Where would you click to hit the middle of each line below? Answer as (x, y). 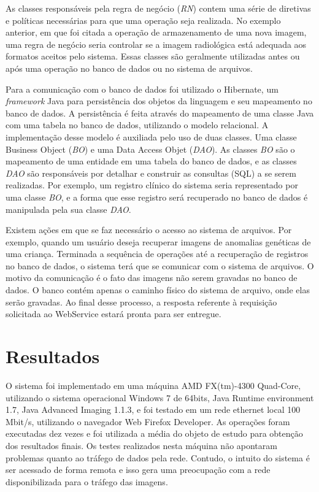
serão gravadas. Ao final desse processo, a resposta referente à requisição (141, 302)
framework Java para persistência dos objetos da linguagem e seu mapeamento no (159, 101)
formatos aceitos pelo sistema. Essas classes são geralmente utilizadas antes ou (153, 56)
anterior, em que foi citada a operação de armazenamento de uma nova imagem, (156, 32)
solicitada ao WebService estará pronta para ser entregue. (113, 314)
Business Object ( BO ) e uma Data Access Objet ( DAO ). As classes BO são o (150, 149)
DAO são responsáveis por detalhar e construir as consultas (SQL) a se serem (151, 173)
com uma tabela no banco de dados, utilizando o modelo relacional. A (137, 125)
